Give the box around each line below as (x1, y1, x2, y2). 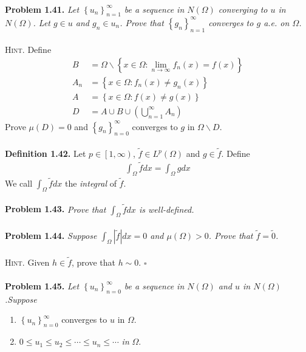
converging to (218, 2, 268, 15)
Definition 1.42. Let (5, 147, 86, 160)
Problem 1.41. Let (5, 2, 80, 15)
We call (5, 176, 33, 189)
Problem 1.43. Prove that (5, 202, 106, 215)
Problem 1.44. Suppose (5, 229, 97, 241)
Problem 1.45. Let (5, 279, 80, 292)
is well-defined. (138, 202, 194, 215)
